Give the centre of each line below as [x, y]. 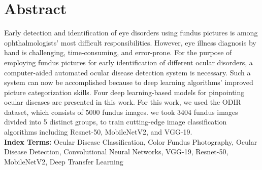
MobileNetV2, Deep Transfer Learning [64, 161]
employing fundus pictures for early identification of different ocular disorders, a [128, 62]
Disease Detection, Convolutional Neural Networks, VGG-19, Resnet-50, [116, 152]
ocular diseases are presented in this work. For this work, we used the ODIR [123, 102]
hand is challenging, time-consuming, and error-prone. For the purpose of [118, 52]
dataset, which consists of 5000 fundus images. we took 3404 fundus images [121, 112]
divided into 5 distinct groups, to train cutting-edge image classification [116, 122]
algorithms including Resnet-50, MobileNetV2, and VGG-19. [98, 132]
